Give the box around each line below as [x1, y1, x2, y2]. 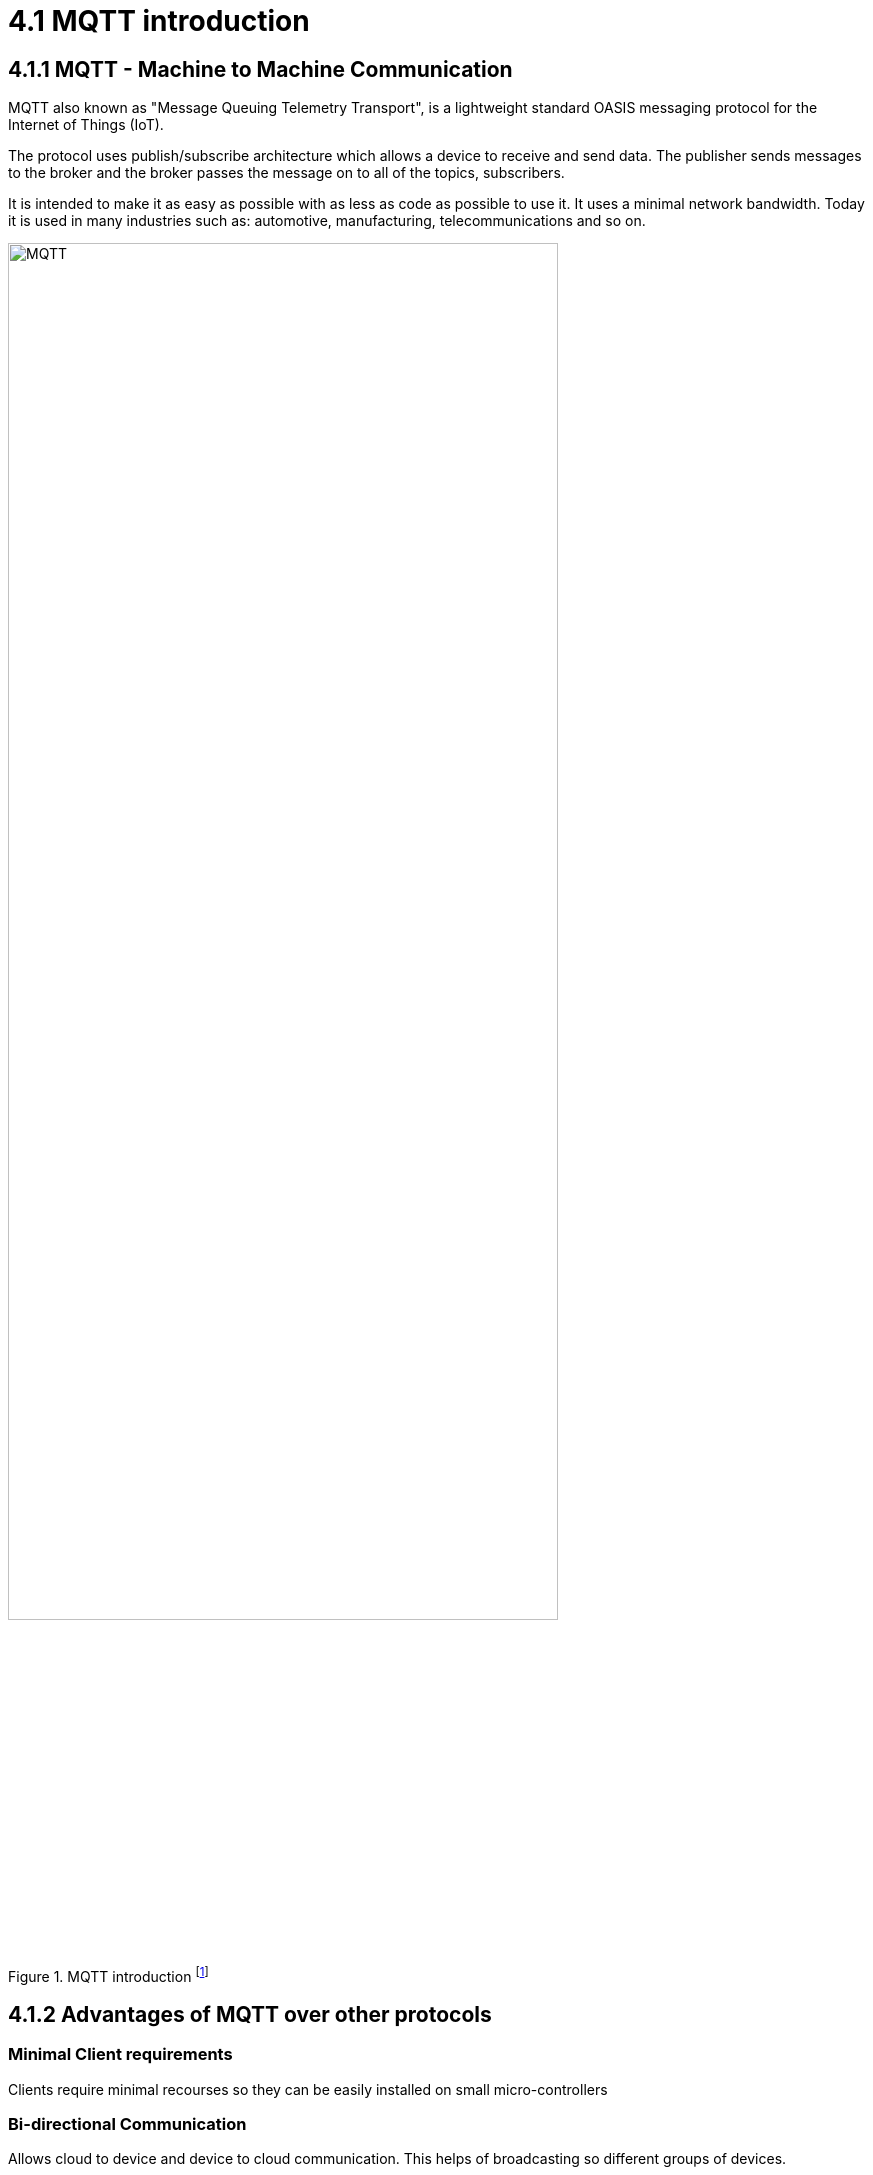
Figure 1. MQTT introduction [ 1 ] [8, 1964, 209, 1985]
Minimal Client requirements [8, 2044, 233, 2065]
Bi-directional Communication [8, 2114, 247, 2135]
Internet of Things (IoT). [8, 116, 164, 134]
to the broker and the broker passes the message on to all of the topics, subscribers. [8, 164, 565, 182]
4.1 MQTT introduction [8, 4, 310, 38]
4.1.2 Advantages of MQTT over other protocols [8, 2001, 492, 2027]
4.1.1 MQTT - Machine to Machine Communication [8, 56, 513, 82]
